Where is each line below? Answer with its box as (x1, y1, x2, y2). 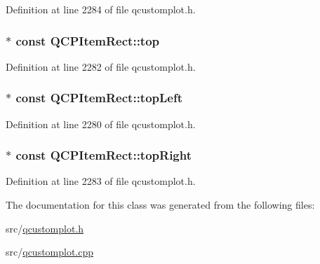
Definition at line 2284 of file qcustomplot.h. (6, 2, 196, 16)
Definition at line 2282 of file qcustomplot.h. (6, 59, 196, 74)
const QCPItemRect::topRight (15, 146, 192, 164)
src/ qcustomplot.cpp (6, 244, 94, 259)
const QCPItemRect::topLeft (15, 89, 183, 106)
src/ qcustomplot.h (6, 221, 84, 235)
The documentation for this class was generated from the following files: (6, 197, 315, 212)
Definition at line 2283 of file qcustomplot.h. (6, 174, 196, 188)
